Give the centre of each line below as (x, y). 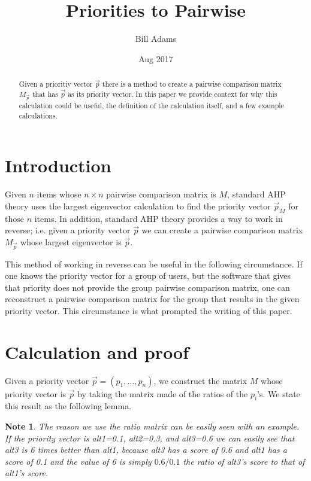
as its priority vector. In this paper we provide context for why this (173, 94)
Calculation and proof (97, 351)
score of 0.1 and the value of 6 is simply (78, 461)
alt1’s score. (27, 473)
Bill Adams (156, 39)
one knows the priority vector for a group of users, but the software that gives (148, 275)
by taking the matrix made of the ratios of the (163, 393)
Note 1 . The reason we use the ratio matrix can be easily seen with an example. (152, 426)
